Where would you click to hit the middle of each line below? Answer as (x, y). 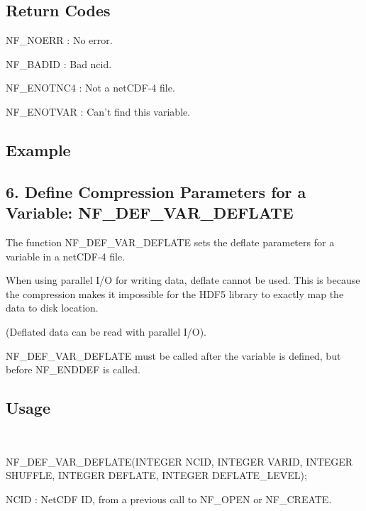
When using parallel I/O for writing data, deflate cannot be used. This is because (183, 280)
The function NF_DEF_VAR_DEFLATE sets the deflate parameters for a (170, 242)
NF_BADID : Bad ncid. (59, 64)
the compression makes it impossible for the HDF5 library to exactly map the (175, 293)
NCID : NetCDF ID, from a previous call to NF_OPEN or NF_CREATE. (169, 499)
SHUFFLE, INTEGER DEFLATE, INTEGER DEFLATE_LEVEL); (156, 475)
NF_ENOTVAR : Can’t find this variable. (98, 111)
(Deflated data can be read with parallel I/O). (106, 331)
